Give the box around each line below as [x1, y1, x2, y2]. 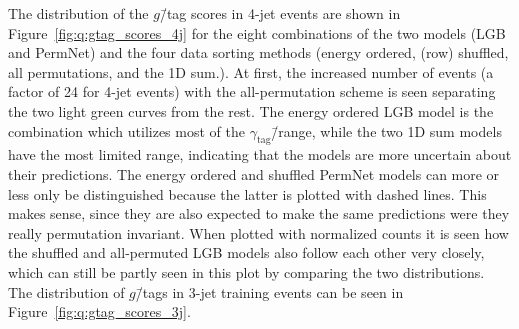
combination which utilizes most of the [8, 120, 245, 141]
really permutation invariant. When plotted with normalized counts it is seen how [8, 222, 509, 243]
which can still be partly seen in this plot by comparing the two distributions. [8, 261, 485, 282]
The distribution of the [8, 3, 149, 23]
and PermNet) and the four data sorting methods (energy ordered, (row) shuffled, [8, 42, 509, 63]
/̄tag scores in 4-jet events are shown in [159, 3, 401, 23]
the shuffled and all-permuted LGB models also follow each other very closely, [8, 242, 485, 263]
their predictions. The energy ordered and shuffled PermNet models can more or [8, 163, 500, 184]
